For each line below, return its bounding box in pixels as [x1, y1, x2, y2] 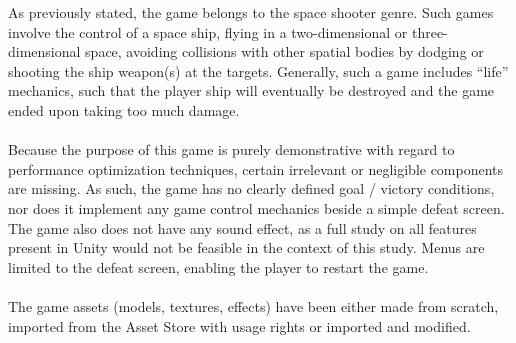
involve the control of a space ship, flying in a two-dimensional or [8, 21, 408, 42]
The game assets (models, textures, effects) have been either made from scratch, [8, 295, 499, 316]
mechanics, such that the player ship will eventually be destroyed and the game [8, 80, 495, 101]
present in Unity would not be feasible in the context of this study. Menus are [8, 237, 485, 258]
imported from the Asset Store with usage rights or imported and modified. [8, 315, 471, 336]
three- [411, 21, 448, 42]
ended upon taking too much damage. [8, 99, 240, 120]
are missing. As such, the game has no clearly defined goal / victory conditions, [8, 178, 495, 199]
